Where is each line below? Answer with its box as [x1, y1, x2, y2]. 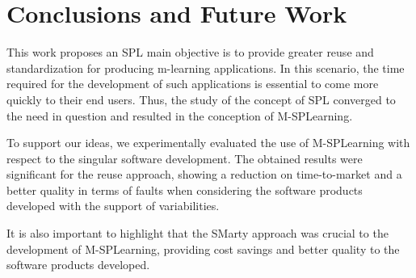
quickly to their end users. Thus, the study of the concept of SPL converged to [6, 91, 396, 107]
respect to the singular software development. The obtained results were [6, 150, 363, 166]
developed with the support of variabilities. [6, 197, 220, 214]
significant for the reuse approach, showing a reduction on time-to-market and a [6, 166, 402, 183]
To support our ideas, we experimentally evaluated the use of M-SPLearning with [6, 134, 410, 151]
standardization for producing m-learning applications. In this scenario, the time [6, 59, 405, 76]
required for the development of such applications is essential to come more [6, 75, 379, 92]
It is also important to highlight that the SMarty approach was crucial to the [6, 225, 389, 242]
